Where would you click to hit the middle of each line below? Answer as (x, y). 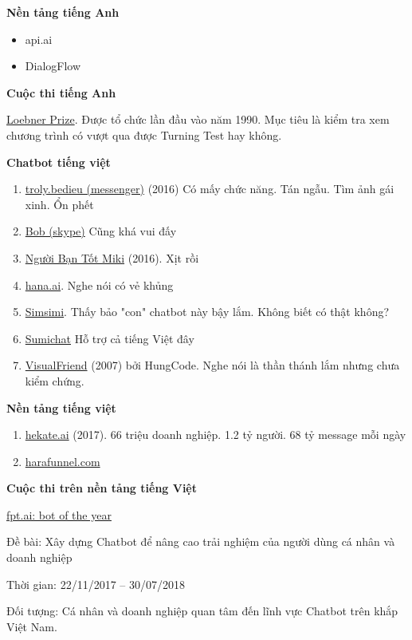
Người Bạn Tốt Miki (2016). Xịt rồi (112, 257)
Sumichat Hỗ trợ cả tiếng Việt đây (110, 338)
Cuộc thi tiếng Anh (61, 92)
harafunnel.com (63, 461)
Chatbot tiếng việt (59, 162)
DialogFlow (53, 66)
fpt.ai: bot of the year (59, 514)
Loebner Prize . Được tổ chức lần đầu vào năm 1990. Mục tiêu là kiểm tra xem (198, 119)
